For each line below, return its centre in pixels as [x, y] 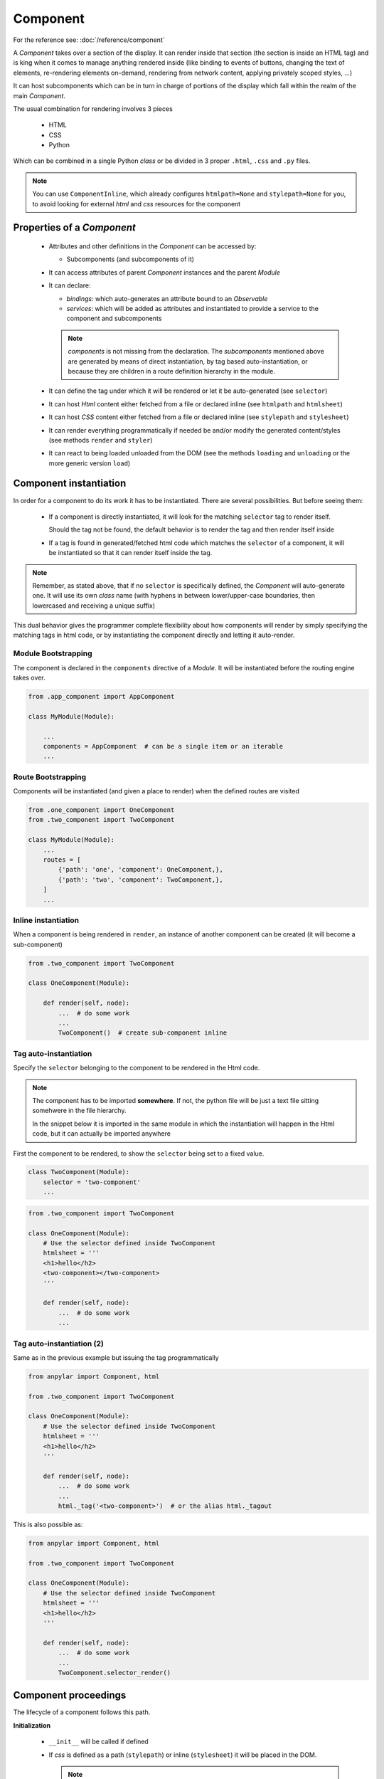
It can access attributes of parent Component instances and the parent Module [164, 272]
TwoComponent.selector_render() [114, 1673]
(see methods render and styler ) [101, 440]
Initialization [32, 1725]
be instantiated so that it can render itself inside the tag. [130, 553]
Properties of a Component [75, 228]
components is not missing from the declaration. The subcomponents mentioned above [196, 352]
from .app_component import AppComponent [101, 696]
